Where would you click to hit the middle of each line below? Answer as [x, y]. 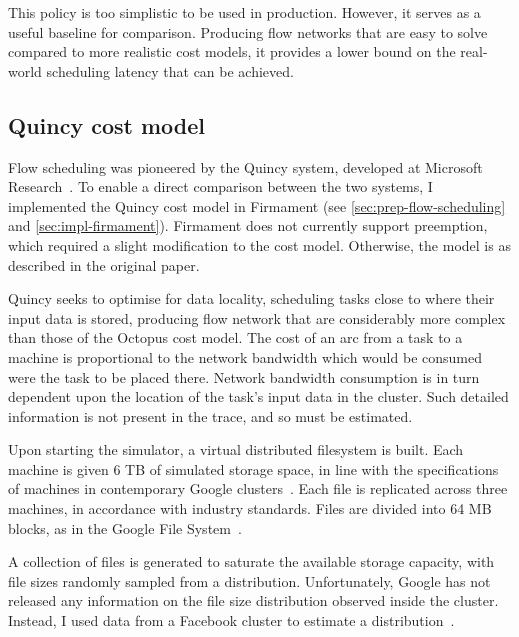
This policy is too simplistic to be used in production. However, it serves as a [244, 12]
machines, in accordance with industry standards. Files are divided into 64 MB [250, 508]
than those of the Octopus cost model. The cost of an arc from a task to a [235, 337]
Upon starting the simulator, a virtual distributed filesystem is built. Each [236, 449]
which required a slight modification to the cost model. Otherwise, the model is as [259, 244]
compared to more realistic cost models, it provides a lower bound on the [232, 51]
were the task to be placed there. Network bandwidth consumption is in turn [244, 376]
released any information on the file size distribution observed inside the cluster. [253, 600]
